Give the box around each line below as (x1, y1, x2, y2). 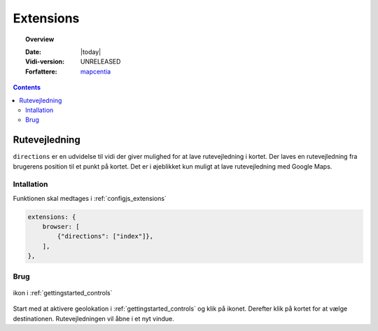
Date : (25, 48, 42, 56)
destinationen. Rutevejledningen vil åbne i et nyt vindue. (13, 314, 174, 323)
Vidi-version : (25, 57, 65, 66)
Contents (13, 83, 41, 92)
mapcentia (80, 67, 111, 76)
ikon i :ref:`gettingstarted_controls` (13, 288, 113, 297)
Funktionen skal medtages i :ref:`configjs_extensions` (13, 194, 167, 202)
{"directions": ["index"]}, (57, 232, 154, 241)
